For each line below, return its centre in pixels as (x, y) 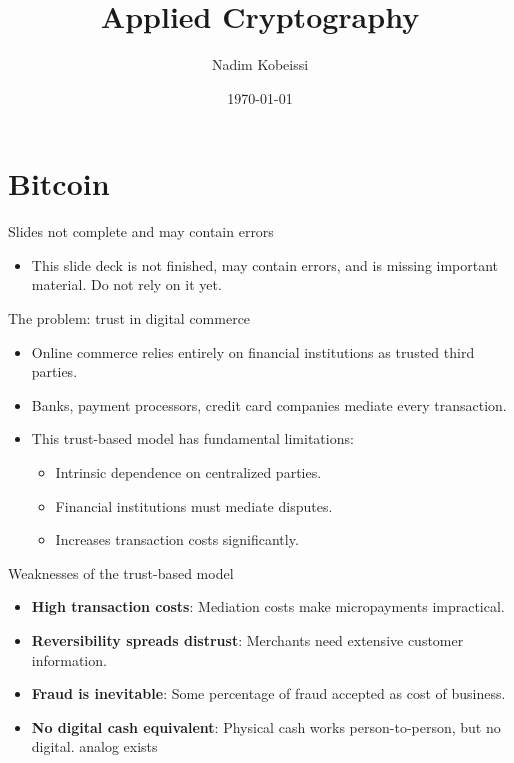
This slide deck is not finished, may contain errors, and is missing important (265, 264)
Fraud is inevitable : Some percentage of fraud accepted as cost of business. (268, 693)
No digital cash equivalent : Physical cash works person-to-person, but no (266, 726)
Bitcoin (59, 183)
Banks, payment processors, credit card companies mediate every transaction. (269, 404)
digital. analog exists (94, 746)
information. (69, 659)
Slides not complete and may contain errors (141, 231)
